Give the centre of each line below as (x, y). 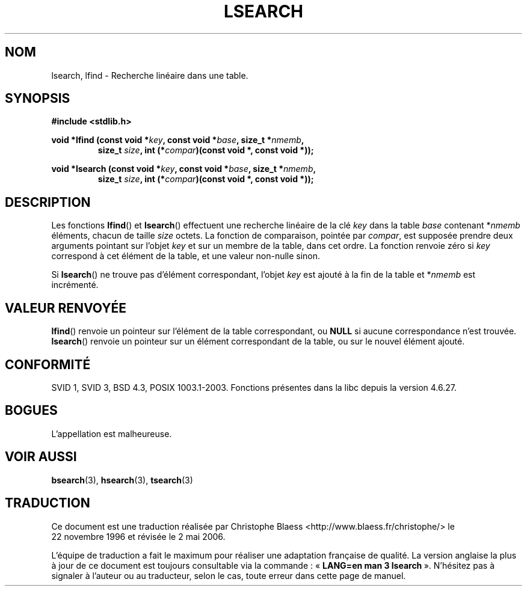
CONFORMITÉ (48, 364)
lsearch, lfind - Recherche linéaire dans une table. (150, 75)
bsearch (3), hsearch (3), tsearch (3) (122, 480)
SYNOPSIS (38, 99)
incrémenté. (75, 285)
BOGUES (31, 411)
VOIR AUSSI (41, 457)
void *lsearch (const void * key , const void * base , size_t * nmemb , (184, 169)
